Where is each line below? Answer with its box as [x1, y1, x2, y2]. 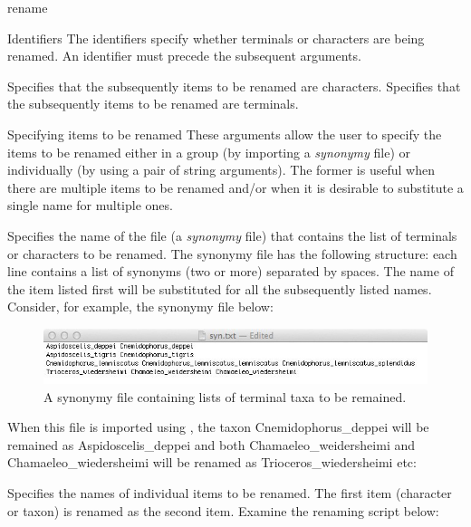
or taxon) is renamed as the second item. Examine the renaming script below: [7, 501, 439, 520]
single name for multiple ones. [7, 196, 173, 215]
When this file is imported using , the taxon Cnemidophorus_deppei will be [7, 417, 429, 436]
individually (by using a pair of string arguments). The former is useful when [7, 160, 435, 179]
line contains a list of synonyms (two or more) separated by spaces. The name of [7, 262, 454, 281]
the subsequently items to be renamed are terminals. [7, 94, 299, 113]
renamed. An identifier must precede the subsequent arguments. [7, 46, 361, 65]
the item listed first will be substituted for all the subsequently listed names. [7, 279, 432, 298]
